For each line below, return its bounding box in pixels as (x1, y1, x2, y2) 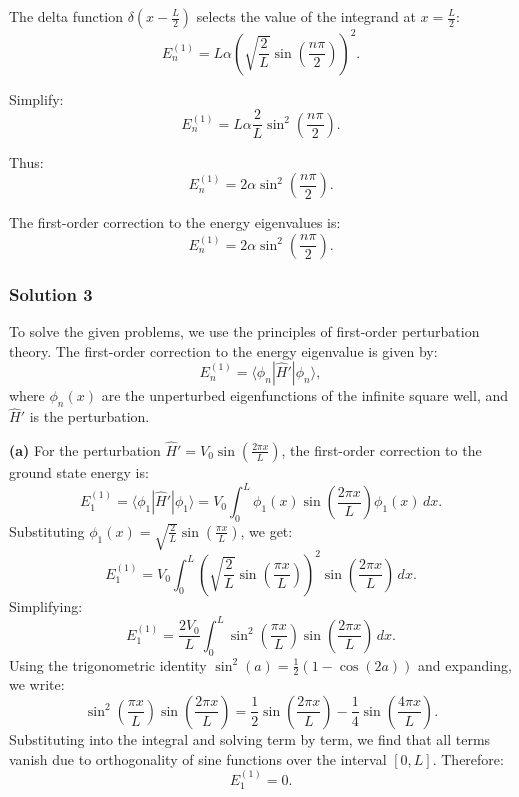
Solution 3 (9, 281, 93, 306)
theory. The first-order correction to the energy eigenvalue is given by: (9, 340, 438, 361)
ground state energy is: (9, 461, 149, 482)
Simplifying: (9, 595, 83, 616)
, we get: (240, 520, 293, 541)
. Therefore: (432, 748, 504, 769)
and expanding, (418, 654, 512, 675)
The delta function (9, 6, 123, 26)
